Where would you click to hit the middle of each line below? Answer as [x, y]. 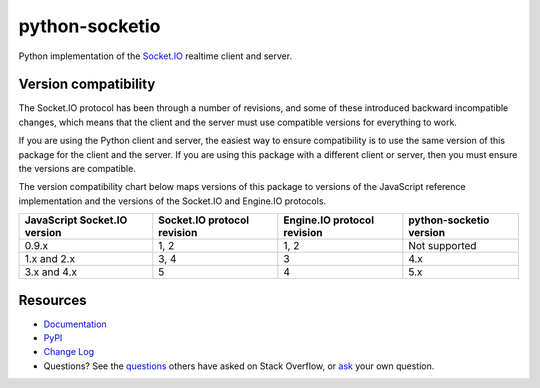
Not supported [442, 246]
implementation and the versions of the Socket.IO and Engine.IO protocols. [172, 201]
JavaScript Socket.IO [76, 220]
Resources [52, 300]
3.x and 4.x [50, 272]
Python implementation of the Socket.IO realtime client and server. [155, 56]
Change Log [69, 352]
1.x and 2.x [49, 259]
